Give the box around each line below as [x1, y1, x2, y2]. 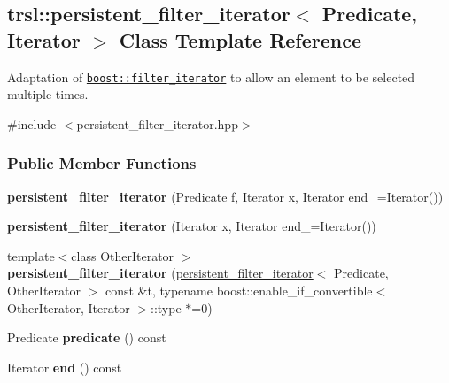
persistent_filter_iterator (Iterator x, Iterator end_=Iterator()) [7, 217, 376, 235]
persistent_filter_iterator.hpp [76, 114, 238, 133]
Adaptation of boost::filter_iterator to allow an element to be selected [7, 67, 415, 86]
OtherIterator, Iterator [7, 298, 130, 317]
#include [7, 114, 57, 133]
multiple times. [7, 85, 89, 103]
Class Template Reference [119, 26, 361, 53]
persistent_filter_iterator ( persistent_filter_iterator [7, 264, 314, 282]
